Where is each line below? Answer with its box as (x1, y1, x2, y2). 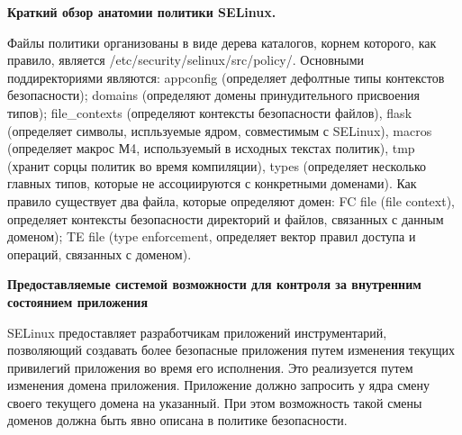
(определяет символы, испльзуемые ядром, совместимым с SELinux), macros (7, 121, 432, 140)
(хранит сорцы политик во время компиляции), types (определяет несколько (7, 156, 426, 175)
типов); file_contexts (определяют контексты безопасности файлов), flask (7, 103, 412, 122)
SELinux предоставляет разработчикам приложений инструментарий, (7, 322, 387, 341)
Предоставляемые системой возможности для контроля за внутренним (7, 275, 421, 294)
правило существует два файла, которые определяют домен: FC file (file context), (7, 191, 456, 210)
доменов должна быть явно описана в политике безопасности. (7, 411, 348, 430)
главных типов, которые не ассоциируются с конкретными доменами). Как (7, 174, 417, 193)
